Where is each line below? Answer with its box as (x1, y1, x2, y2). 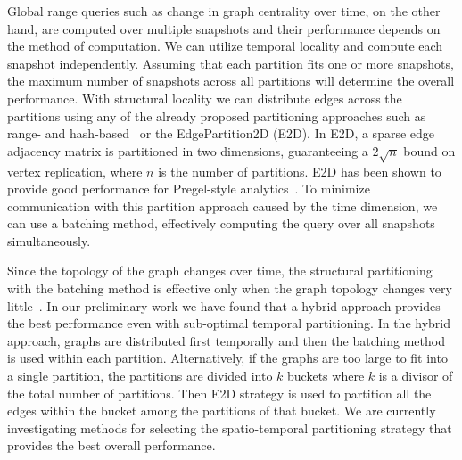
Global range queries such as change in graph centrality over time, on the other (7, 2, 441, 20)
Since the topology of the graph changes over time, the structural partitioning (7, 261, 433, 280)
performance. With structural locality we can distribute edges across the (7, 88, 402, 107)
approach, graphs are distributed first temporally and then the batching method (7, 331, 445, 349)
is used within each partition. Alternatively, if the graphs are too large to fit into (7, 349, 448, 367)
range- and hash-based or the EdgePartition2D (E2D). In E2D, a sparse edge (7, 124, 435, 143)
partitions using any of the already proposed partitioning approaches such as (7, 106, 426, 125)
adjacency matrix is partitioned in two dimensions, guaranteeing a (7, 141, 368, 160)
